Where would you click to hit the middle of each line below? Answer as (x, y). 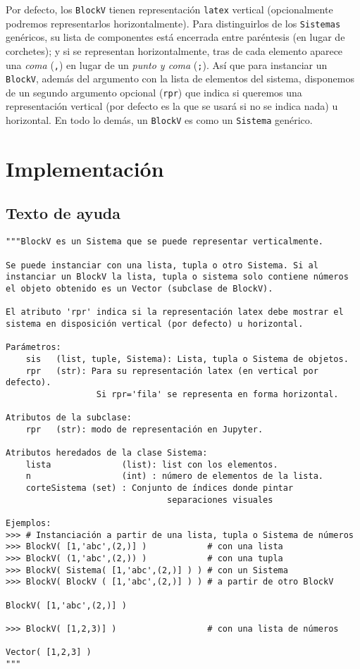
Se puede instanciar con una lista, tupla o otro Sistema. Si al (162, 265)
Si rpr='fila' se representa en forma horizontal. (217, 394)
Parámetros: (33, 348)
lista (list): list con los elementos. (152, 464)
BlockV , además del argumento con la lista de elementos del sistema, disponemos (180, 79)
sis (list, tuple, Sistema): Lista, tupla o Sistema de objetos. (187, 359)
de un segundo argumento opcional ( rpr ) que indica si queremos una (154, 92)
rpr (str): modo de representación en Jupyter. (144, 429)
